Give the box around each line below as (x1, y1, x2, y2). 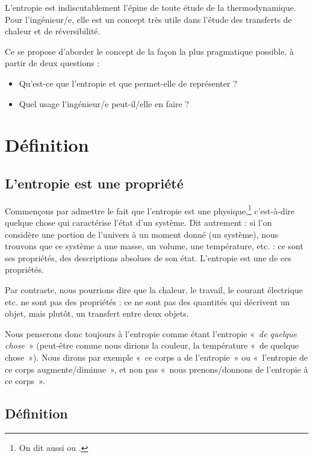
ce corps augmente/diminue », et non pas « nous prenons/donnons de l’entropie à (5, 362, 308, 375)
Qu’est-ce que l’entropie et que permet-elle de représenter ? (19, 76, 237, 89)
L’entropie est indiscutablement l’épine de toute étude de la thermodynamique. (5, 1, 296, 13)
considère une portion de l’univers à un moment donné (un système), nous (5, 228, 279, 240)
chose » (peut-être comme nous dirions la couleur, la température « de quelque (5, 339, 299, 352)
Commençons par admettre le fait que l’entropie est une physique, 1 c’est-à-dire (5, 202, 295, 217)
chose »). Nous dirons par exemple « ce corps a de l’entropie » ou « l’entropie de (5, 350, 308, 363)
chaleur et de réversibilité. (5, 25, 101, 37)
